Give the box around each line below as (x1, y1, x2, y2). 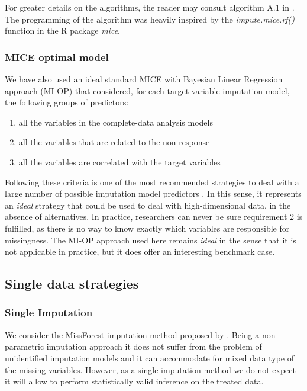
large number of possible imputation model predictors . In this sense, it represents (5, 187, 302, 200)
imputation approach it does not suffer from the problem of (46, 340, 262, 352)
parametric (5, 340, 44, 352)
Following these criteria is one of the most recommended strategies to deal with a (5, 175, 299, 188)
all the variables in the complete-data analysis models (18, 116, 213, 128)
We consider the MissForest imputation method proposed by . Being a (5, 328, 260, 341)
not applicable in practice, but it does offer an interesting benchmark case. (5, 245, 275, 258)
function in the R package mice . (5, 24, 120, 37)
